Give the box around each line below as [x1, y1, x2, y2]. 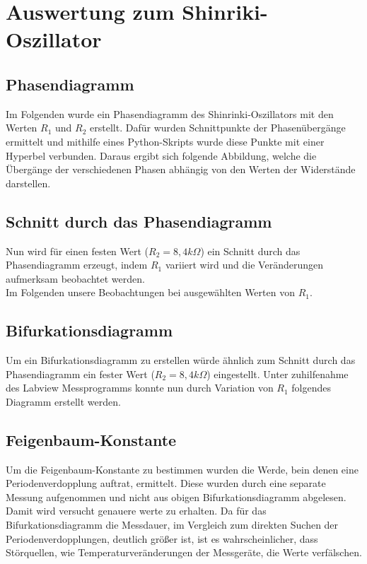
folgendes [291, 380, 332, 395]
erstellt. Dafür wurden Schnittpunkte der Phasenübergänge [90, 120, 346, 135]
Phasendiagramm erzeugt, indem [6, 257, 148, 272]
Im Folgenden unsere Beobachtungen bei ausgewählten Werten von [6, 285, 295, 300]
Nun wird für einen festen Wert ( [6, 243, 149, 258]
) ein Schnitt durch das [200, 243, 301, 258]
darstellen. [6, 175, 51, 190]
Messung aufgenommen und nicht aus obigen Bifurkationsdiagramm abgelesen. [6, 489, 346, 504]
